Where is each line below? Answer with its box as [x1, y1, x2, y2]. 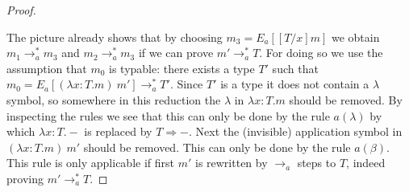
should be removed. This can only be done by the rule [83, 138, 351, 155]
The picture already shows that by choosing [6, 28, 223, 45]
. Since [169, 76, 203, 92]
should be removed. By [289, 91, 403, 108]
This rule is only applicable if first [6, 154, 174, 171]
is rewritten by [194, 154, 268, 171]
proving [6, 170, 44, 186]
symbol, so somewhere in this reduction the [6, 91, 221, 108]
